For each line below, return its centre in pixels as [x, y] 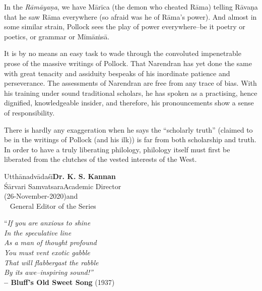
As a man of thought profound [50, 242]
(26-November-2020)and [41, 196]
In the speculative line [38, 232]
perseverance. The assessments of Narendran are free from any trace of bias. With [130, 83]
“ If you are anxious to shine [47, 223]
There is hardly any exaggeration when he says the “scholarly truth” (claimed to [128, 129]
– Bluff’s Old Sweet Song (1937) [59, 282]
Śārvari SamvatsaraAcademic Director [63, 186]
